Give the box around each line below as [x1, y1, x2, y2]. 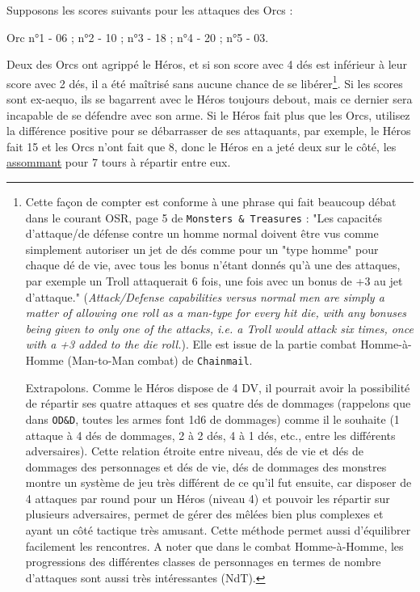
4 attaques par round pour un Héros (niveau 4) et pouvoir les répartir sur [25, 489, 390, 506]
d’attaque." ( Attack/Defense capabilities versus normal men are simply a [25, 288, 384, 305]
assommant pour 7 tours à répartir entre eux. [6, 154, 231, 171]
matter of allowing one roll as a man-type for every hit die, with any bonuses [25, 304, 407, 321]
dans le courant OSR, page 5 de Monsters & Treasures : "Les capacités [25, 209, 382, 226]
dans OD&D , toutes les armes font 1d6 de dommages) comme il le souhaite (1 [25, 410, 400, 427]
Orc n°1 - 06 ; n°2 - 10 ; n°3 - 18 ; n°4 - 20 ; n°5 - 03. [6, 28, 269, 45]
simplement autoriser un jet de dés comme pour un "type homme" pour [25, 240, 379, 257]
